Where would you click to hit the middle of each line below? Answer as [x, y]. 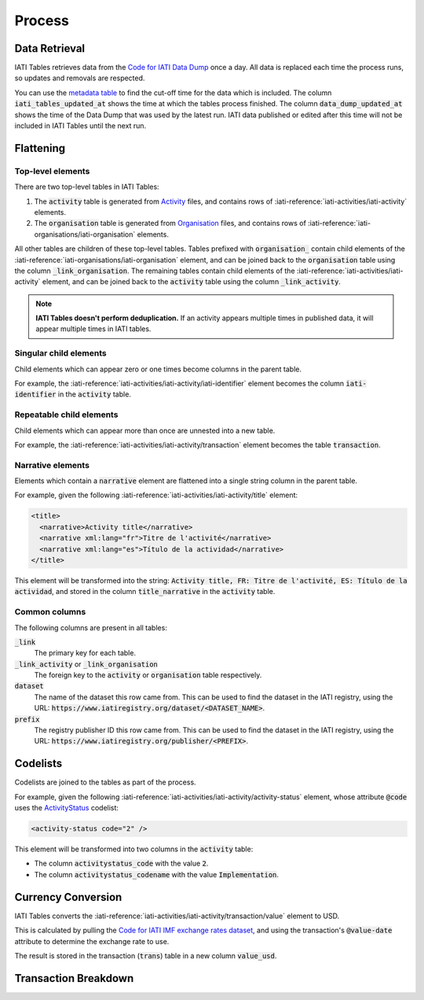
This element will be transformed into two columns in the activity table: [134, 849]
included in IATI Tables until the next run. [80, 126]
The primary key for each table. [85, 653]
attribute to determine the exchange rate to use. [92, 941]
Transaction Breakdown [74, 978]
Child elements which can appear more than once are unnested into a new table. [145, 430]
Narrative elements [52, 465]
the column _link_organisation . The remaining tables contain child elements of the [155, 271]
